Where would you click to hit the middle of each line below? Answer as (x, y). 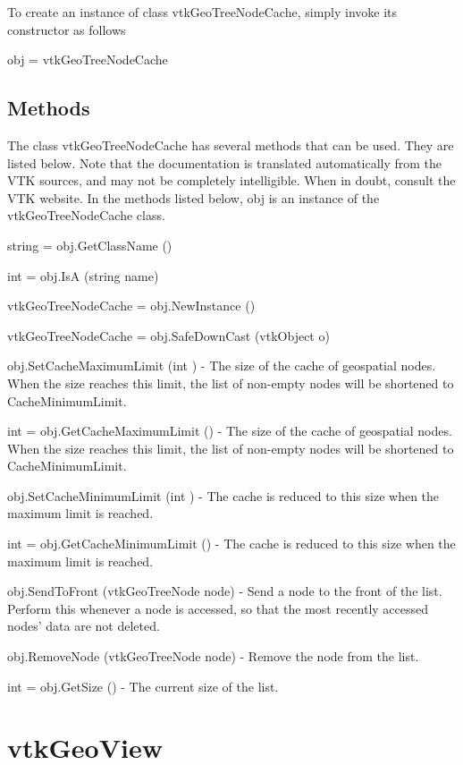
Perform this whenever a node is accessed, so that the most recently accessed (218, 608)
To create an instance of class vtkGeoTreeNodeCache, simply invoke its (202, 12)
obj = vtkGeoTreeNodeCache (88, 59)
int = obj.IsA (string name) (83, 275)
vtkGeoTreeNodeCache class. (86, 215)
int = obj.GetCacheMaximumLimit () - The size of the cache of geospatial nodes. (230, 431)
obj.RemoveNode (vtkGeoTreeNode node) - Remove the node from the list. (213, 656)
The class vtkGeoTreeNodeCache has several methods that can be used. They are (231, 144)
